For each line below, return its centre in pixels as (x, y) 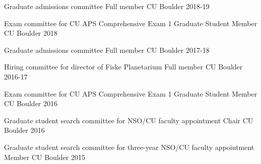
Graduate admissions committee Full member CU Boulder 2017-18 (107, 50)
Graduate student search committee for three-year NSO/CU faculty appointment (129, 147)
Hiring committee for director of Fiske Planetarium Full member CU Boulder (123, 67)
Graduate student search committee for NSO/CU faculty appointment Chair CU (129, 120)
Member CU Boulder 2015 (45, 157)
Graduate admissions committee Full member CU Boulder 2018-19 (107, 6)
